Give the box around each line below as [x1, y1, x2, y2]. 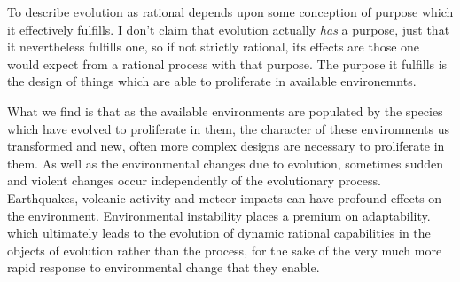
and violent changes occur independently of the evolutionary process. [7, 171, 381, 190]
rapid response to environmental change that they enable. [7, 258, 320, 277]
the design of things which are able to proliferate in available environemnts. [7, 72, 417, 90]
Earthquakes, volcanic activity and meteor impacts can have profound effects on [7, 188, 442, 207]
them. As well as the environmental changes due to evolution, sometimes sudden [7, 153, 443, 172]
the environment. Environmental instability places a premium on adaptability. [7, 206, 431, 224]
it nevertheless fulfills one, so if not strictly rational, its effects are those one [7, 37, 420, 56]
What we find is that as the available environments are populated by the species [7, 101, 443, 120]
